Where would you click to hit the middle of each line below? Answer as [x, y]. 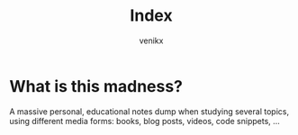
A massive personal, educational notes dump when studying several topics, [149, 111]
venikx [151, 40]
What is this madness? [96, 86]
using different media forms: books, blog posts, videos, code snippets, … [145, 121]
